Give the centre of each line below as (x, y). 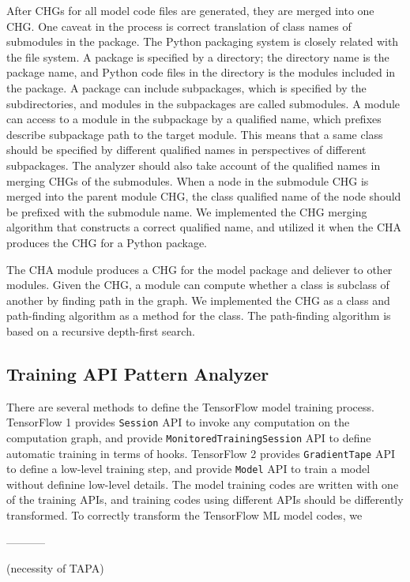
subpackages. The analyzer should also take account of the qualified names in (194, 165)
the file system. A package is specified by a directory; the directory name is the (198, 56)
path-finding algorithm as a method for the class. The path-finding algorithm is (199, 315)
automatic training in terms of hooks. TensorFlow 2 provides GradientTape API (201, 453)
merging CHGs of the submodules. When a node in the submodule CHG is (188, 180)
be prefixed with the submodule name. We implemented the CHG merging (187, 211)
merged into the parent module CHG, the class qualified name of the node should (204, 196)
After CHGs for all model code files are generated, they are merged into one (190, 10)
